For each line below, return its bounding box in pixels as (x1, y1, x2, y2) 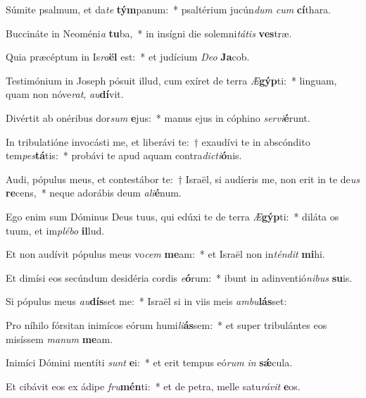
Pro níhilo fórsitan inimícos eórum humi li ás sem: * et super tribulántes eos (6, 317, 327, 332)
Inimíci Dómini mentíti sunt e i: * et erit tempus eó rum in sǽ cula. (6, 355, 293, 370)
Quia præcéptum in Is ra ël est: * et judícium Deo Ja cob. (6, 49, 250, 64)
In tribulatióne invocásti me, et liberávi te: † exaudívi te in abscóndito (6, 134, 310, 149)
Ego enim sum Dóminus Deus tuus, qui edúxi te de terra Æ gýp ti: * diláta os (6, 209, 339, 223)
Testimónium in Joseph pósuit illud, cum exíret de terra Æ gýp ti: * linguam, (6, 73, 337, 87)
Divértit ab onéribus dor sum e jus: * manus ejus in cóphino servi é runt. (6, 110, 310, 125)
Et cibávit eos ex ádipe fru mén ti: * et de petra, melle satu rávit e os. (6, 378, 301, 393)
